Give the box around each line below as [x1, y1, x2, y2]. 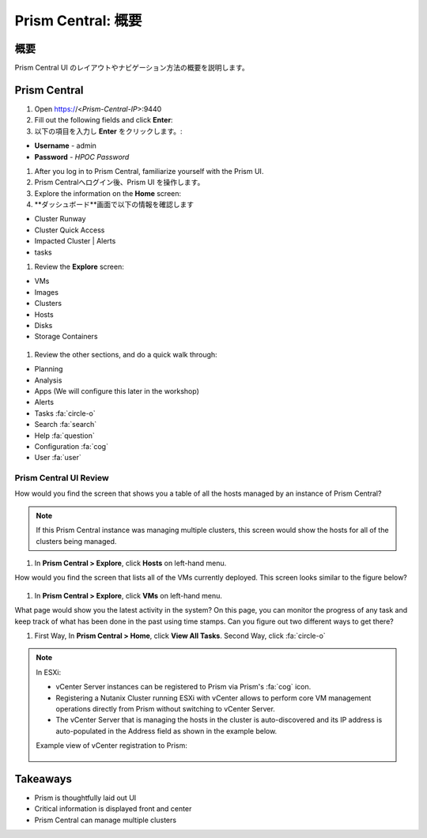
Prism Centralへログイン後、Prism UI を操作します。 [34, 178, 205, 187]
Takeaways [14, 772, 73, 786]
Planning [34, 364, 63, 374]
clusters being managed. [36, 536, 117, 545]
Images [34, 287, 59, 296]
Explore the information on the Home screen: [34, 188, 182, 198]
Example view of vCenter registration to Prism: [36, 741, 187, 750]
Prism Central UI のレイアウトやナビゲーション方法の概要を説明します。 [14, 63, 249, 73]
